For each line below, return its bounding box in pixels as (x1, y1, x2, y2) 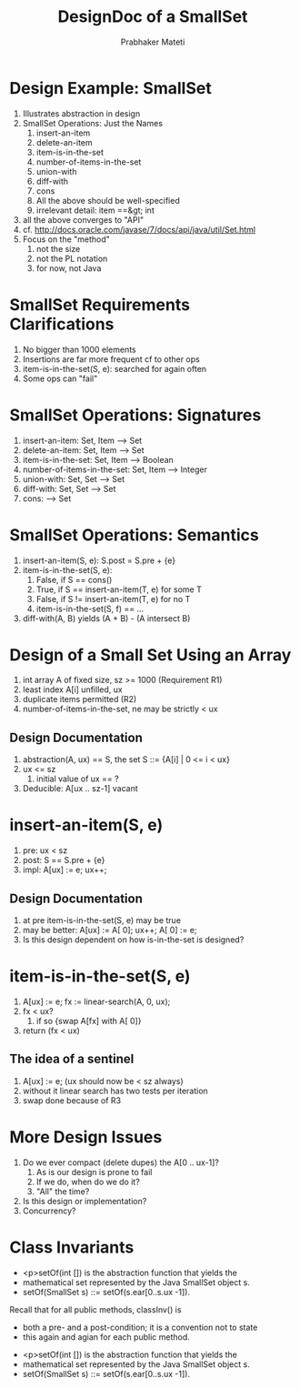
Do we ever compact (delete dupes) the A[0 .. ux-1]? (22, 1157, 220, 1168)
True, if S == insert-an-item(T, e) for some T (35, 584, 202, 595)
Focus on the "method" (22, 234, 111, 245)
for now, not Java (35, 262, 102, 274)
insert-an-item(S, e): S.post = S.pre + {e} (22, 555, 176, 566)
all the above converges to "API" (22, 214, 144, 225)
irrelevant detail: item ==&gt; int (35, 205, 155, 216)
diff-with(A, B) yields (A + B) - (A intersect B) (22, 612, 191, 624)
